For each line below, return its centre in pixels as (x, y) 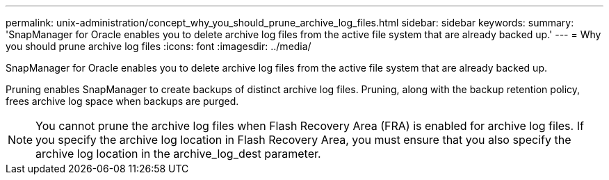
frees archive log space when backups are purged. (122, 101)
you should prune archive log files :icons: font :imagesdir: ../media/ (159, 46)
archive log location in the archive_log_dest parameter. (178, 154)
